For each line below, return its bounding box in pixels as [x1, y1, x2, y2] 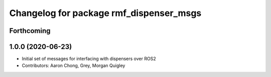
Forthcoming [9, 26, 51, 35]
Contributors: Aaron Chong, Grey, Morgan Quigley [22, 62, 125, 68]
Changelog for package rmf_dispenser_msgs [9, 7, 202, 18]
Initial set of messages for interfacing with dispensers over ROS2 [22, 55, 156, 62]
